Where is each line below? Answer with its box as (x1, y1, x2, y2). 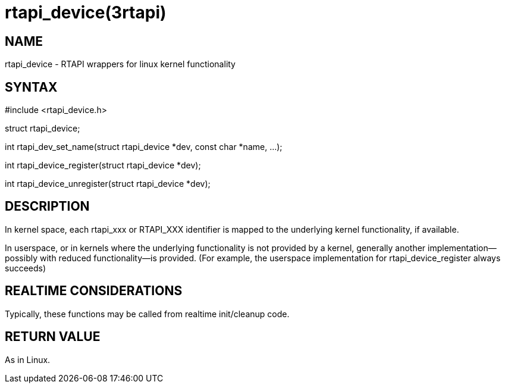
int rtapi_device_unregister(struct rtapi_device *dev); (5, 179, 211, 189)
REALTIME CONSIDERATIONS (5, 283, 183, 299)
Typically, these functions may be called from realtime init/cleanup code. (5, 308, 290, 319)
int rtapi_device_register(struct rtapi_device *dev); (5, 160, 201, 171)
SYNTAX (5, 79, 58, 95)
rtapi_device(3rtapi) (5, 2, 167, 23)
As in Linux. (5, 354, 51, 365)
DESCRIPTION (5, 199, 90, 214)
